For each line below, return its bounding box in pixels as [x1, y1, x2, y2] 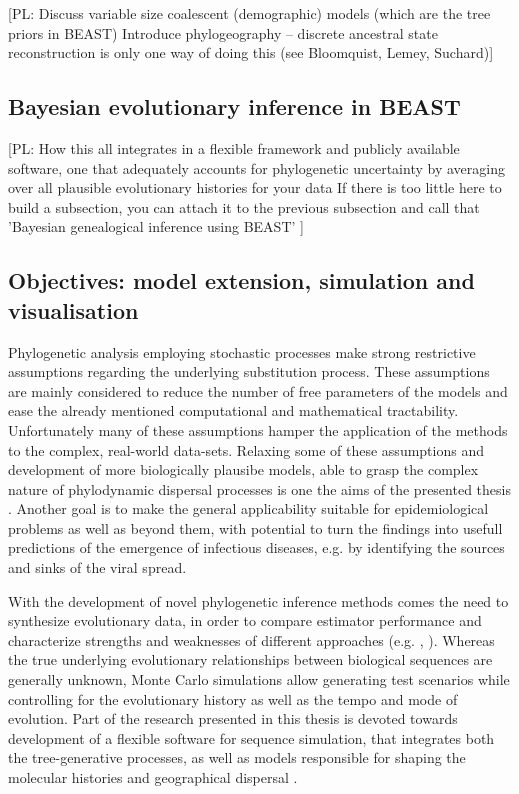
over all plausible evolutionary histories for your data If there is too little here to [8, 177, 502, 198]
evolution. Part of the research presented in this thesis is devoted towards [8, 708, 458, 729]
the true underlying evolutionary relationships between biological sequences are [8, 649, 493, 670]
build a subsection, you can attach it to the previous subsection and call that [8, 196, 480, 217]
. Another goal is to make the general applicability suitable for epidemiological [8, 498, 489, 519]
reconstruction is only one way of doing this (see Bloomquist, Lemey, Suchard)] [8, 42, 494, 63]
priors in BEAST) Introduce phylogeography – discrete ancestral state [8, 22, 438, 43]
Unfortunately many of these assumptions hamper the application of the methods [8, 419, 508, 440]
